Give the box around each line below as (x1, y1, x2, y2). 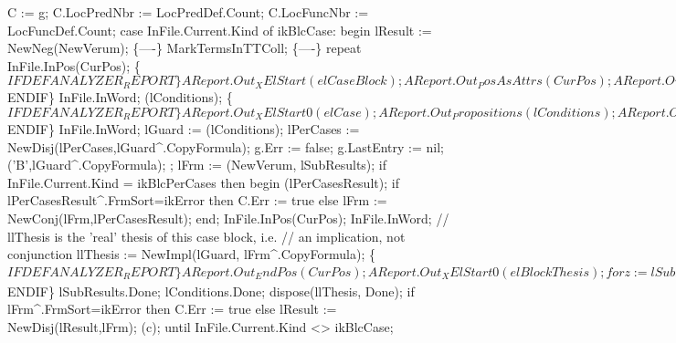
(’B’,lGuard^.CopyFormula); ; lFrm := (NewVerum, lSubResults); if (7, 155, 387, 174)
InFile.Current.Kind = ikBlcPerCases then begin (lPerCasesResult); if (7, 172, 399, 192)
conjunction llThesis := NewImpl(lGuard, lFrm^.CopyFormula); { (7, 244, 375, 264)
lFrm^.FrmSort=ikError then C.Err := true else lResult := (7, 299, 337, 318)
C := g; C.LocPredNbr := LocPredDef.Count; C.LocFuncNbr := (7, 3, 369, 21)
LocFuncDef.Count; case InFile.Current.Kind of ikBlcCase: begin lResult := (7, 20, 432, 39)
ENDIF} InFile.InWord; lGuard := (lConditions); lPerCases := (7, 119, 360, 138)
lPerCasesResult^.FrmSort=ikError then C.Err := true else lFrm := (7, 191, 387, 210)
